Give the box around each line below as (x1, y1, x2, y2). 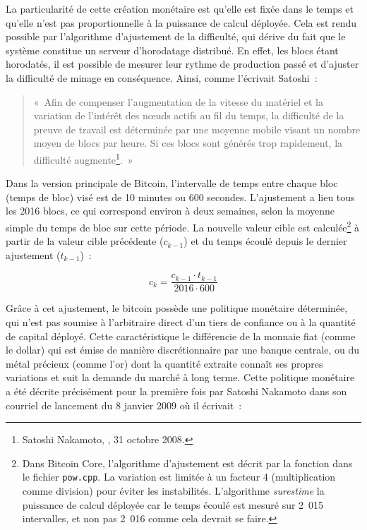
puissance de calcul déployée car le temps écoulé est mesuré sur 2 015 (22, 497, 324, 512)
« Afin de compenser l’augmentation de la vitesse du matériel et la (33, 94, 323, 109)
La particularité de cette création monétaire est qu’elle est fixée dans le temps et (6, 1, 354, 16)
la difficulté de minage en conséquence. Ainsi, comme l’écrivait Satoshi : (6, 70, 318, 85)
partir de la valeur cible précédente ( (6, 234, 164, 248)
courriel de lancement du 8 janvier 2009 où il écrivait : (6, 397, 242, 412)
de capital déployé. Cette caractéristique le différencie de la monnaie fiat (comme (6, 328, 356, 343)
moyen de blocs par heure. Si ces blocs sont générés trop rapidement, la (33, 135, 343, 150)
